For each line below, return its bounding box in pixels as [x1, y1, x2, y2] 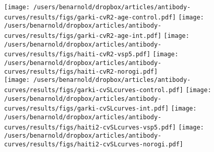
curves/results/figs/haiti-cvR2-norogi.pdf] [4, 68, 158, 75]
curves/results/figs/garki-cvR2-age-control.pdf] [4, 13, 176, 21]
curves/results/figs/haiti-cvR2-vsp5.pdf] [4, 51, 151, 58]
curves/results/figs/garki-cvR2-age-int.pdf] [4, 32, 161, 39]
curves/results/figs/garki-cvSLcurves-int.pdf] [4, 105, 169, 113]
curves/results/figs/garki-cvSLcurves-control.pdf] [4, 86, 183, 94]
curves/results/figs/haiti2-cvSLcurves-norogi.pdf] [4, 140, 183, 148]
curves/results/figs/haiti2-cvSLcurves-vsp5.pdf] [4, 123, 176, 131]
